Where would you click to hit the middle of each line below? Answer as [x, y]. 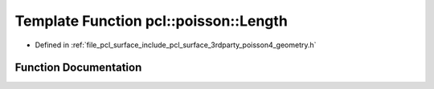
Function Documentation [78, 68]
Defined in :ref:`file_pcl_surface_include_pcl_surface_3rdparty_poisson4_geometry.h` [176, 45]
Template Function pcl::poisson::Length [151, 21]
